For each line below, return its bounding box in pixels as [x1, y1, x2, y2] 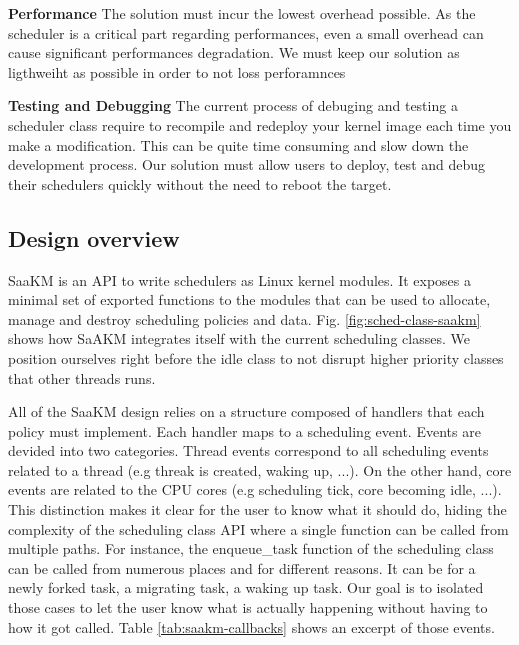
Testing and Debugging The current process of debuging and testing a [8, 95, 458, 116]
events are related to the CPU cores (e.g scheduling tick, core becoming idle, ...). [8, 479, 502, 500]
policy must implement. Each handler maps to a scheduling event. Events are [8, 420, 481, 441]
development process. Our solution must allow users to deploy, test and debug [8, 154, 486, 175]
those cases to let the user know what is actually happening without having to [8, 597, 488, 618]
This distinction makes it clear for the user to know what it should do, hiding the [8, 499, 507, 520]
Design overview [8, 222, 180, 253]
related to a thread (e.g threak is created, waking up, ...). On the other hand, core [8, 459, 512, 480]
